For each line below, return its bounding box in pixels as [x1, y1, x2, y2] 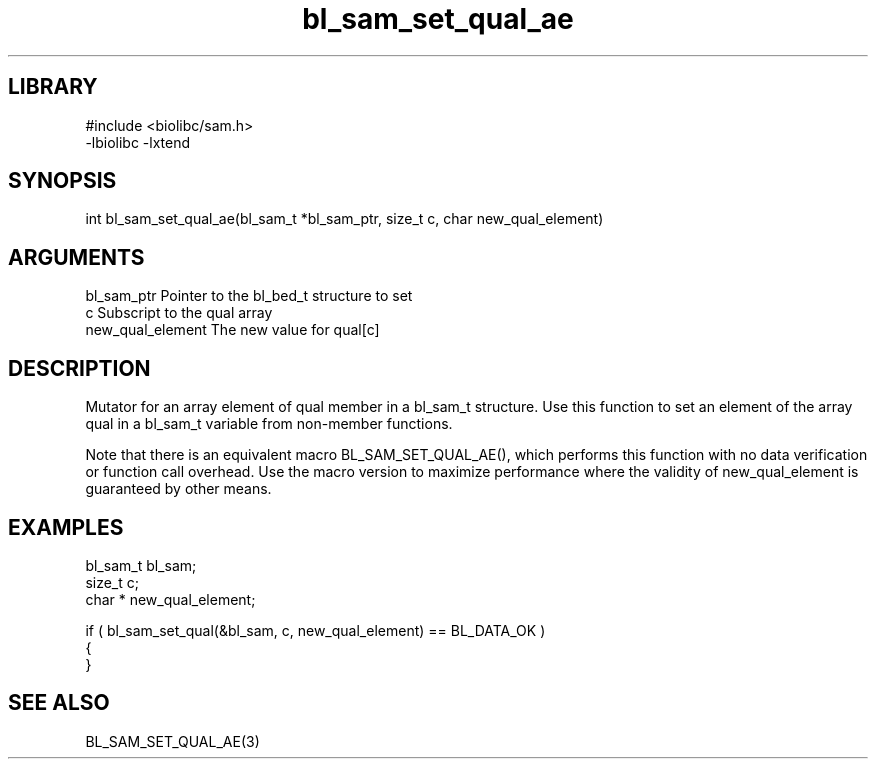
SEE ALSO [8, 690, 110, 716]
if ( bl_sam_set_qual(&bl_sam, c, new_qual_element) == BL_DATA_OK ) [85, 621, 546, 639]
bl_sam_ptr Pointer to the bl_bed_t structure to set [85, 287, 413, 305]
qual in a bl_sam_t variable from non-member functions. [85, 415, 453, 433]
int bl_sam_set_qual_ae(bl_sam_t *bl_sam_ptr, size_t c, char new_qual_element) [85, 210, 604, 228]
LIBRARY [8, 74, 98, 100]
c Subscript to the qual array [85, 304, 273, 322]
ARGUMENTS [8, 244, 145, 270]
